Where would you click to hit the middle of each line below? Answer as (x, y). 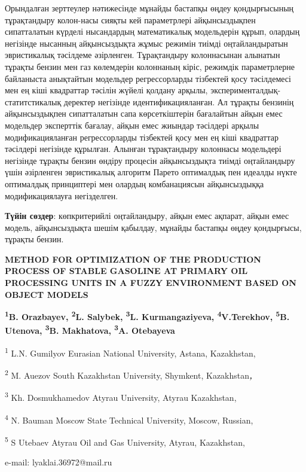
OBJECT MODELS (47, 294)
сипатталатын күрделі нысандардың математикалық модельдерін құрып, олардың (152, 31)
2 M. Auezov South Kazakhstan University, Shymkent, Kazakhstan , (129, 374)
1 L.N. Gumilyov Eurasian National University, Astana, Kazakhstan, (130, 352)
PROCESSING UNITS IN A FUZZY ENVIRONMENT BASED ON (151, 283)
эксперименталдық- (246, 90)
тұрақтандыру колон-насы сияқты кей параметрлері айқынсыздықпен (130, 19)
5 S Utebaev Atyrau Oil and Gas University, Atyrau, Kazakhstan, (125, 441)
